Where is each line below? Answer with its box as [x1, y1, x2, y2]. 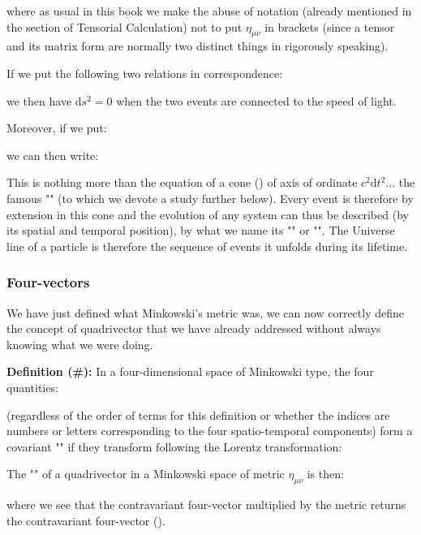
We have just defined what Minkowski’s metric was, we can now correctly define [6, 304, 404, 321]
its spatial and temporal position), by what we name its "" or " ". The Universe [6, 222, 395, 239]
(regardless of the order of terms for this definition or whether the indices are [6, 406, 390, 423]
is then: [307, 465, 344, 482]
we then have [6, 92, 72, 109]
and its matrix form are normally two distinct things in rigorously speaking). [6, 37, 389, 54]
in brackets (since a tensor [264, 18, 395, 35]
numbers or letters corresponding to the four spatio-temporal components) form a [6, 422, 413, 439]
